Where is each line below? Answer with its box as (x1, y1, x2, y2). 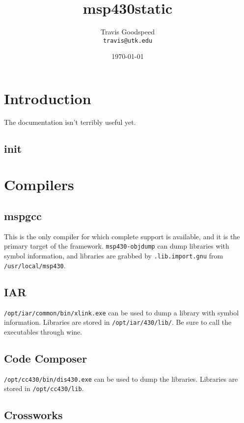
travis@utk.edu (103, 37, 153, 44)
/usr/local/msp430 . (4, 260, 66, 270)
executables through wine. (4, 326, 82, 337)
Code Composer (4, 350, 87, 366)
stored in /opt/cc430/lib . (4, 383, 84, 394)
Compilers (4, 174, 74, 195)
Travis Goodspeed (101, 27, 155, 37)
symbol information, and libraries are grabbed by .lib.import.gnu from (4, 251, 223, 261)
